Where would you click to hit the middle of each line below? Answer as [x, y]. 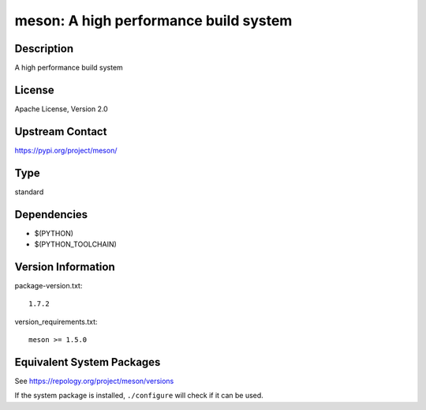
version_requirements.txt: [56, 322]
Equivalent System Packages [88, 362]
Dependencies [51, 214]
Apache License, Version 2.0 [61, 109]
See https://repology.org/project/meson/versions [94, 381]
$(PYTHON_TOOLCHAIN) [76, 244]
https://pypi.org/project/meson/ [66, 150]
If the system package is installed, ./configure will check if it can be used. [139, 396]
